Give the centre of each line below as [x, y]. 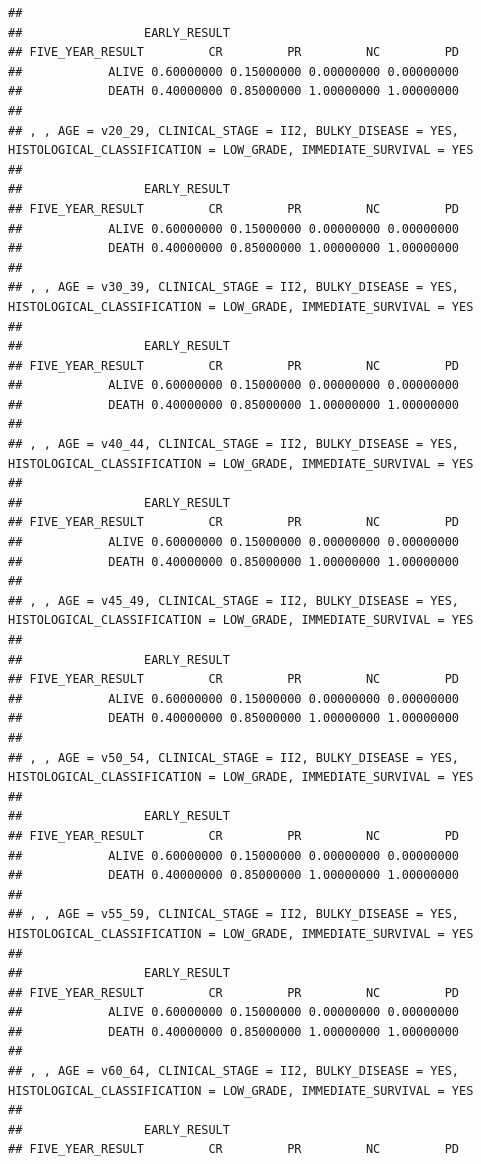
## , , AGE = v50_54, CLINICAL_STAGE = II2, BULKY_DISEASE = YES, [234, 757]
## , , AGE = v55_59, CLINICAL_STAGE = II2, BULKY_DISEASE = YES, [234, 914]
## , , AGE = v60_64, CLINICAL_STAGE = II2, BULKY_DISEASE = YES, [234, 1071]
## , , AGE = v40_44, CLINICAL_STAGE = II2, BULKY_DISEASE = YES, [234, 444]
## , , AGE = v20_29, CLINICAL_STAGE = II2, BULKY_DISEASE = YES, [234, 130]
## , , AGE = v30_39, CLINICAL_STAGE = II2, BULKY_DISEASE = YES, [234, 287]
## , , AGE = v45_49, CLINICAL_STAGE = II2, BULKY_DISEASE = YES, [234, 600]
